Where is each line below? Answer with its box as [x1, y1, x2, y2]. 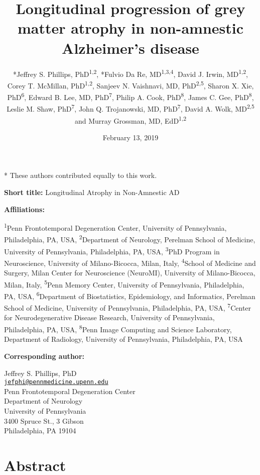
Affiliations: [4, 204, 45, 214]
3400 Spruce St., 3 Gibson [4, 415, 84, 426]
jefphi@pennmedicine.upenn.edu [4, 378, 108, 386]
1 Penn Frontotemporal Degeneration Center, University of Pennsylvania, [4, 221, 227, 233]
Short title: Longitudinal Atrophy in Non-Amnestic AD [4, 186, 180, 197]
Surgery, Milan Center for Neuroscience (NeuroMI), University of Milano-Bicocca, [4, 267, 255, 278]
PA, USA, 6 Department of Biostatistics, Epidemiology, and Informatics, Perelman [4, 289, 255, 301]
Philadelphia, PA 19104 [4, 425, 76, 436]
